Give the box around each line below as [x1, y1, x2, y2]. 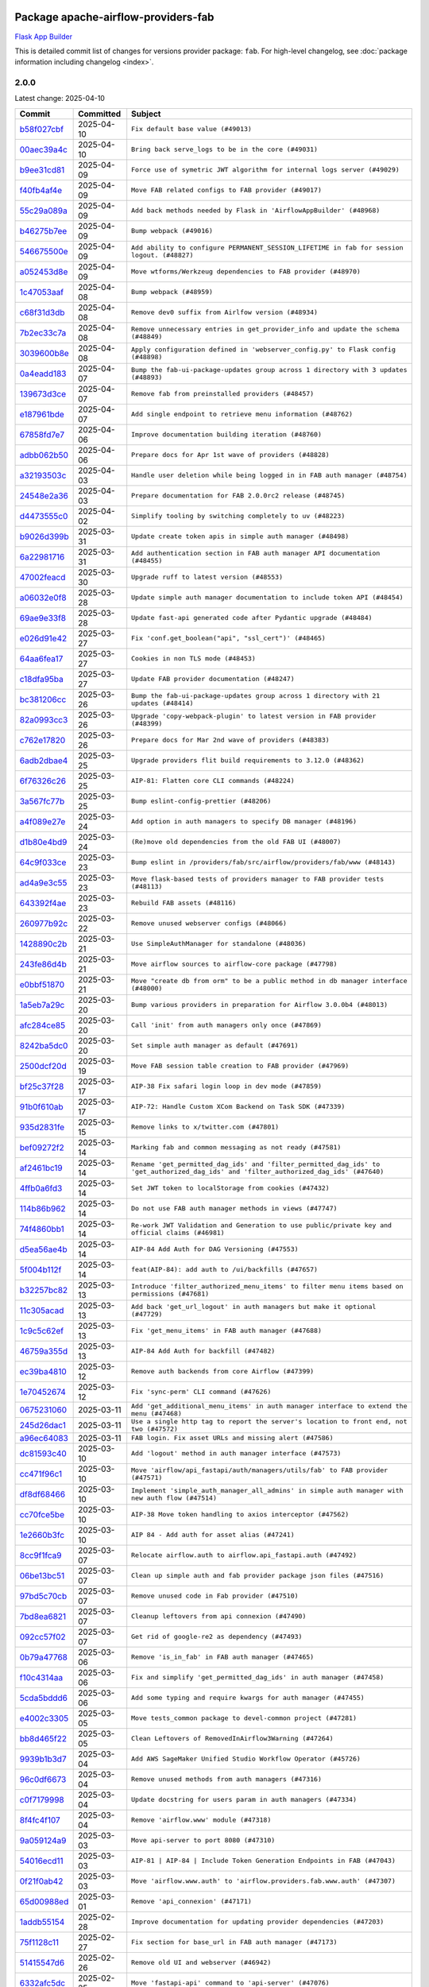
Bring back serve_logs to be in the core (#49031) [131, 145, 318, 154]
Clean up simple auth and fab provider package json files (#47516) [131, 1571, 385, 1580]
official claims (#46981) [131, 1228, 226, 1237]
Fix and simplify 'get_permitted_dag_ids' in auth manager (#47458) [131, 1673, 385, 1682]
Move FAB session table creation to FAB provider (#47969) [131, 1062, 350, 1071]
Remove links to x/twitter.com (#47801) [131, 1123, 280, 1132]
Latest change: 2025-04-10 [14, 94, 105, 103]
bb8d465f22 [19, 1733, 68, 1744]
